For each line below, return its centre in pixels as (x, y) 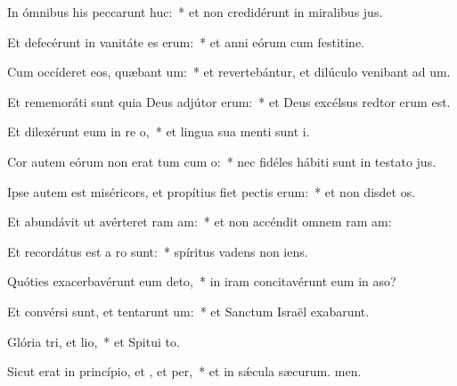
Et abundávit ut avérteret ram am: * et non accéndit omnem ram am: (200, 222)
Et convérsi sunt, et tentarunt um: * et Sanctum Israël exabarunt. (188, 311)
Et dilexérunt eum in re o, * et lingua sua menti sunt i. (159, 131)
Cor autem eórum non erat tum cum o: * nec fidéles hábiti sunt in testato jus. (222, 161)
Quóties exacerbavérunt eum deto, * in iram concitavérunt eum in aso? (202, 281)
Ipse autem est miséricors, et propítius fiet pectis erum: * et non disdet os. (212, 191)
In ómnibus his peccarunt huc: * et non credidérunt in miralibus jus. (195, 12)
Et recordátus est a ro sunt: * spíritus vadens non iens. (158, 251)
